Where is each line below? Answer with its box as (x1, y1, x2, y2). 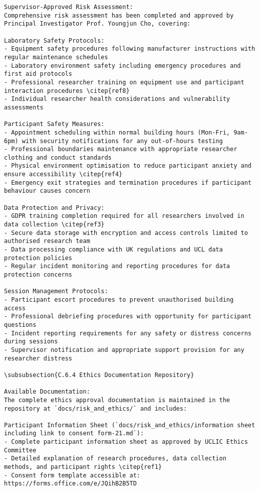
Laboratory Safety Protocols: (4, 37, 105, 44)
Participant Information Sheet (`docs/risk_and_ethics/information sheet (4, 421, 255, 429)
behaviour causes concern (4, 187, 90, 195)
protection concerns (4, 271, 73, 278)
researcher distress (4, 354, 73, 362)
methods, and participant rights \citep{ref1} (4, 463, 162, 471)
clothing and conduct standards (4, 154, 112, 161)
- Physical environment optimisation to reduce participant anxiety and (4, 162, 251, 170)
